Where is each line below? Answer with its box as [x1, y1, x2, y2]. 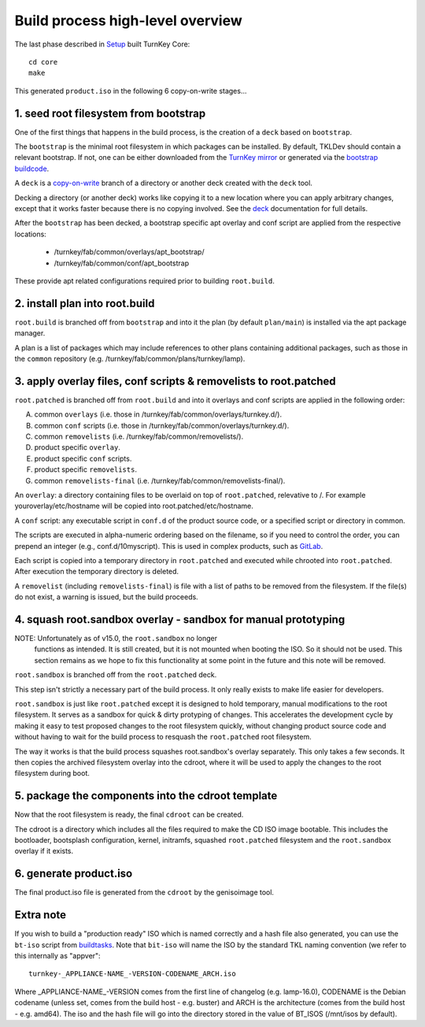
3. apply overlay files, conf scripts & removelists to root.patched [14, 374, 336, 387]
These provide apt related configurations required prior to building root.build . [14, 276, 275, 285]
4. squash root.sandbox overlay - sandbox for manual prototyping [14, 613, 346, 626]
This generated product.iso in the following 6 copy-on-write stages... [14, 86, 247, 95]
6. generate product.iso [14, 867, 133, 881]
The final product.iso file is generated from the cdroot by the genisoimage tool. [14, 888, 275, 897]
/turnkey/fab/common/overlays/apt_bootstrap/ [54, 247, 205, 257]
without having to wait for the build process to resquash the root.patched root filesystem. [14, 732, 312, 742]
